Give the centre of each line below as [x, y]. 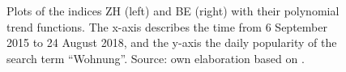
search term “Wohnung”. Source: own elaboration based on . [156, 58]
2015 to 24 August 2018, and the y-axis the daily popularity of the [172, 42]
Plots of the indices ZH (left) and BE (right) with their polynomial [173, 11]
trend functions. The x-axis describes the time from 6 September [167, 26]
